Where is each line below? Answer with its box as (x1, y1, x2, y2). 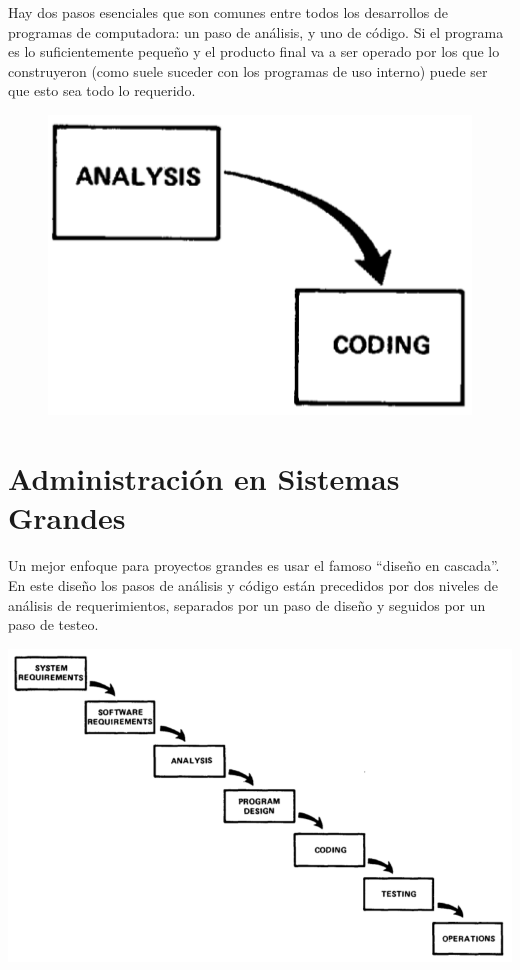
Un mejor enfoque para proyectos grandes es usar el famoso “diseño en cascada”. (8, 555, 500, 576)
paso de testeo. (8, 614, 99, 635)
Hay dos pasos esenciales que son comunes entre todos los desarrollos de (8, 2, 448, 22)
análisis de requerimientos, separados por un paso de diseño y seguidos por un (8, 594, 486, 615)
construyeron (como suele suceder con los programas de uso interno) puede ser (8, 60, 488, 81)
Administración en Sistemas (8, 458, 400, 499)
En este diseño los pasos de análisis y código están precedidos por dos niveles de (8, 574, 498, 595)
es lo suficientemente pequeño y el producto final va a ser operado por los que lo (8, 41, 500, 62)
